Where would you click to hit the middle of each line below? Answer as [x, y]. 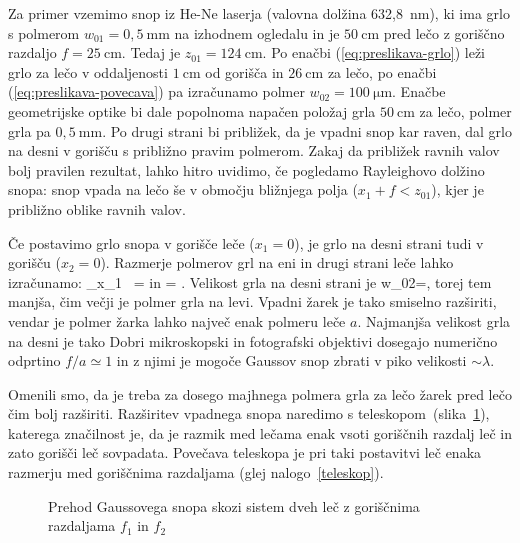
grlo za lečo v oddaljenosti [88, 71]
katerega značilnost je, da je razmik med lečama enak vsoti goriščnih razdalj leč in [260, 432]
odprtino [34, 360]
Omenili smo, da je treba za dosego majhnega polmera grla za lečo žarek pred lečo [260, 393]
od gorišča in [244, 71]
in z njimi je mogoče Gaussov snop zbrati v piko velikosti [291, 360]
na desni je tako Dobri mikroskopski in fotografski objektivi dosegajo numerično [253, 340]
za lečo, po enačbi [382, 71]
